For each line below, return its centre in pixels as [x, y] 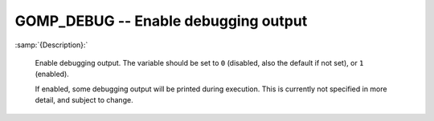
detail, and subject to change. [84, 100]
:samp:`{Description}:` [51, 45]
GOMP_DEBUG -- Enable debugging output [161, 21]
